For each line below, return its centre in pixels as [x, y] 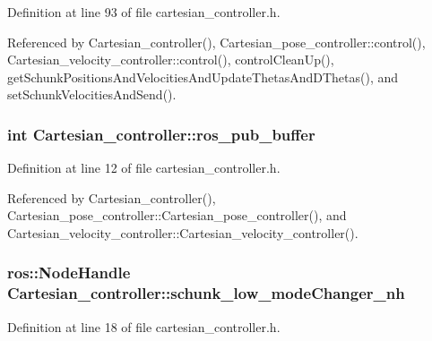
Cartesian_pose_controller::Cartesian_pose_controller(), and [177, 215]
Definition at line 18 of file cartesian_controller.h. [144, 326]
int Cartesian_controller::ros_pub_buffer [161, 134]
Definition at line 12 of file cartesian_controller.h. [144, 168]
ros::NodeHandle [69, 273]
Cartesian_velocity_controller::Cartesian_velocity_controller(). [183, 232]
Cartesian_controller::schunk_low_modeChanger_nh [206, 293]
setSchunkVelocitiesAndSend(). [92, 94]
